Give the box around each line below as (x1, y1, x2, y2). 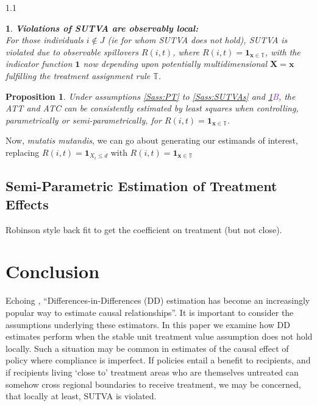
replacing (5, 145, 40, 158)
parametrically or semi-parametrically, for (5, 113, 162, 126)
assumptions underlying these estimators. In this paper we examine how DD (5, 318, 290, 331)
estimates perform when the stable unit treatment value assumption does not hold (5, 330, 313, 343)
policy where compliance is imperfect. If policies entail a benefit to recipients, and (5, 354, 311, 366)
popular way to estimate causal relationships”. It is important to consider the (5, 306, 294, 318)
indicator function (5, 57, 73, 70)
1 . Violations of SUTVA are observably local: (5, 21, 199, 34)
